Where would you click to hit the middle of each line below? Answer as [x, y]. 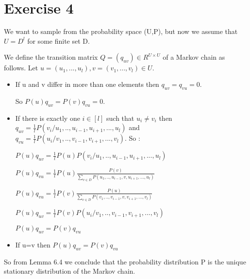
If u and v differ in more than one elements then [87, 84]
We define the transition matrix [51, 57]
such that [120, 118]
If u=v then [33, 244]
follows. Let [21, 68]
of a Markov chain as [194, 57]
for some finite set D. [58, 41]
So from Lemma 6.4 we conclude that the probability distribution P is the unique [125, 261]
